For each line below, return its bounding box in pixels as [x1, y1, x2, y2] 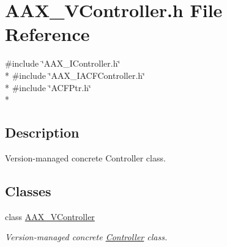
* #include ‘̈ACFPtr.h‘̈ [5, 81, 91, 94]
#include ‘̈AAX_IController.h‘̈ [5, 57, 121, 70]
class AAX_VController [5, 210, 95, 223]
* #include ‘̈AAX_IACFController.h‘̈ [5, 68, 145, 81]
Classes [5, 181, 51, 200]
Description [5, 123, 80, 142]
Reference [5, 21, 90, 46]
